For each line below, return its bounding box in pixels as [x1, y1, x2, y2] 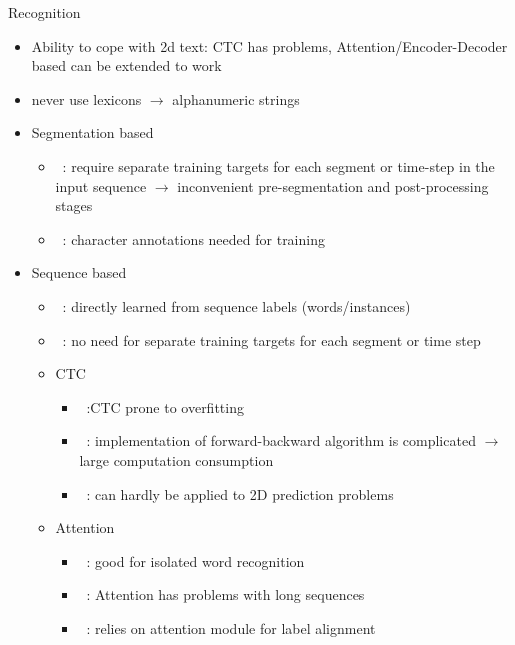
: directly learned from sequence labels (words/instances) [62, 295, 411, 316]
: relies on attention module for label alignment [86, 617, 376, 638]
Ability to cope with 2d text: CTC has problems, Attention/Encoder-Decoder [31, 35, 508, 56]
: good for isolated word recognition [86, 550, 305, 571]
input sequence [55, 175, 147, 196]
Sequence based [31, 262, 127, 283]
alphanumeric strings [172, 88, 300, 109]
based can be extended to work [31, 55, 222, 76]
